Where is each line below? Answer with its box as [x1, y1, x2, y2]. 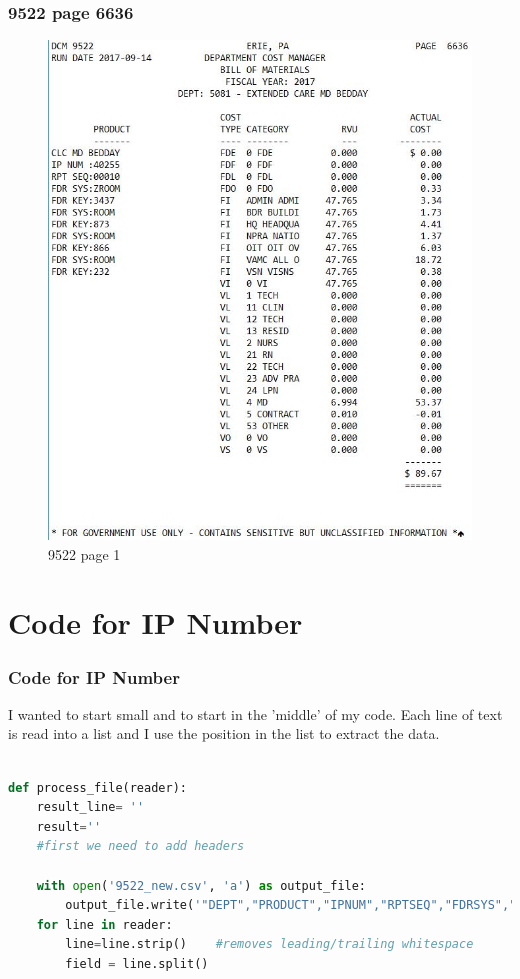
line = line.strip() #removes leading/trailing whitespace [65, 937, 474, 952]
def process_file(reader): [8, 780, 187, 795]
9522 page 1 [48, 543, 121, 564]
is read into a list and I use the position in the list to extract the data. [8, 723, 440, 744]
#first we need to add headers [36, 839, 245, 854]
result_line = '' [36, 800, 145, 815]
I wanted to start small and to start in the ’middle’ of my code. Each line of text [8, 703, 503, 724]
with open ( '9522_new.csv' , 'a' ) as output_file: [36, 878, 367, 893]
